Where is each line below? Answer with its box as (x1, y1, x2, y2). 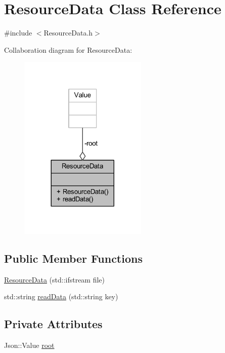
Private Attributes (4, 316, 103, 332)
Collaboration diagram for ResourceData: (4, 44, 132, 55)
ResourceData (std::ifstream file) (4, 274, 105, 285)
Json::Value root (4, 340, 55, 350)
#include (4, 27, 32, 38)
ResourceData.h (43, 27, 93, 38)
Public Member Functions (4, 250, 143, 266)
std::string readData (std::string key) (4, 291, 118, 302)
